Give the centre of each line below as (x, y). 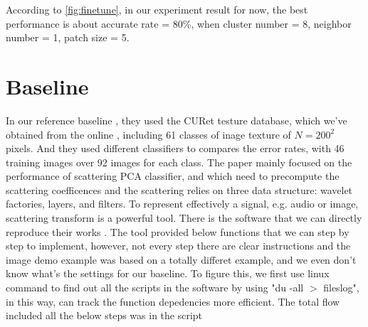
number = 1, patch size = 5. (68, 37)
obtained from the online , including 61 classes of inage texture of (148, 134)
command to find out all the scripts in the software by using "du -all (155, 288)
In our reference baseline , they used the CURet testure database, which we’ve (177, 120)
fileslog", (341, 288)
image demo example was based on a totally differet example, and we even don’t (181, 259)
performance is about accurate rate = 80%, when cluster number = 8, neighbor (179, 23)
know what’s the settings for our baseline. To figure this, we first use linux (168, 273)
